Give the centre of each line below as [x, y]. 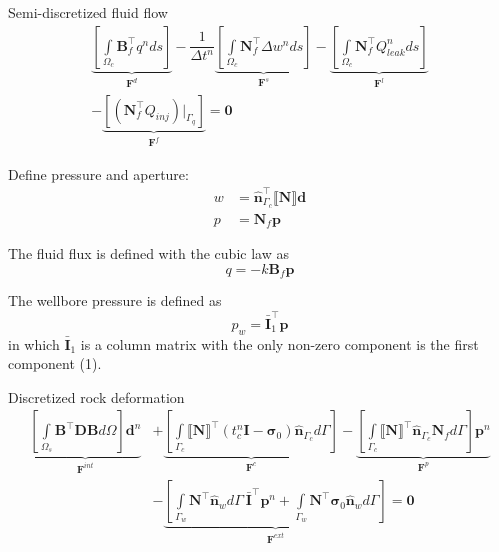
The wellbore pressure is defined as [115, 300]
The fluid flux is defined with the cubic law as [148, 253]
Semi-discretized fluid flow [88, 12]
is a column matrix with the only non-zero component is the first [279, 343]
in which [34, 343]
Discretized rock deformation [96, 396]
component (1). [55, 363]
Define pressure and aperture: [98, 173]
